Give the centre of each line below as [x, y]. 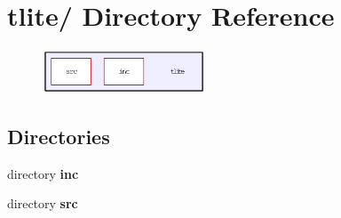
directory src [43, 203]
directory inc [43, 173]
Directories [59, 136]
